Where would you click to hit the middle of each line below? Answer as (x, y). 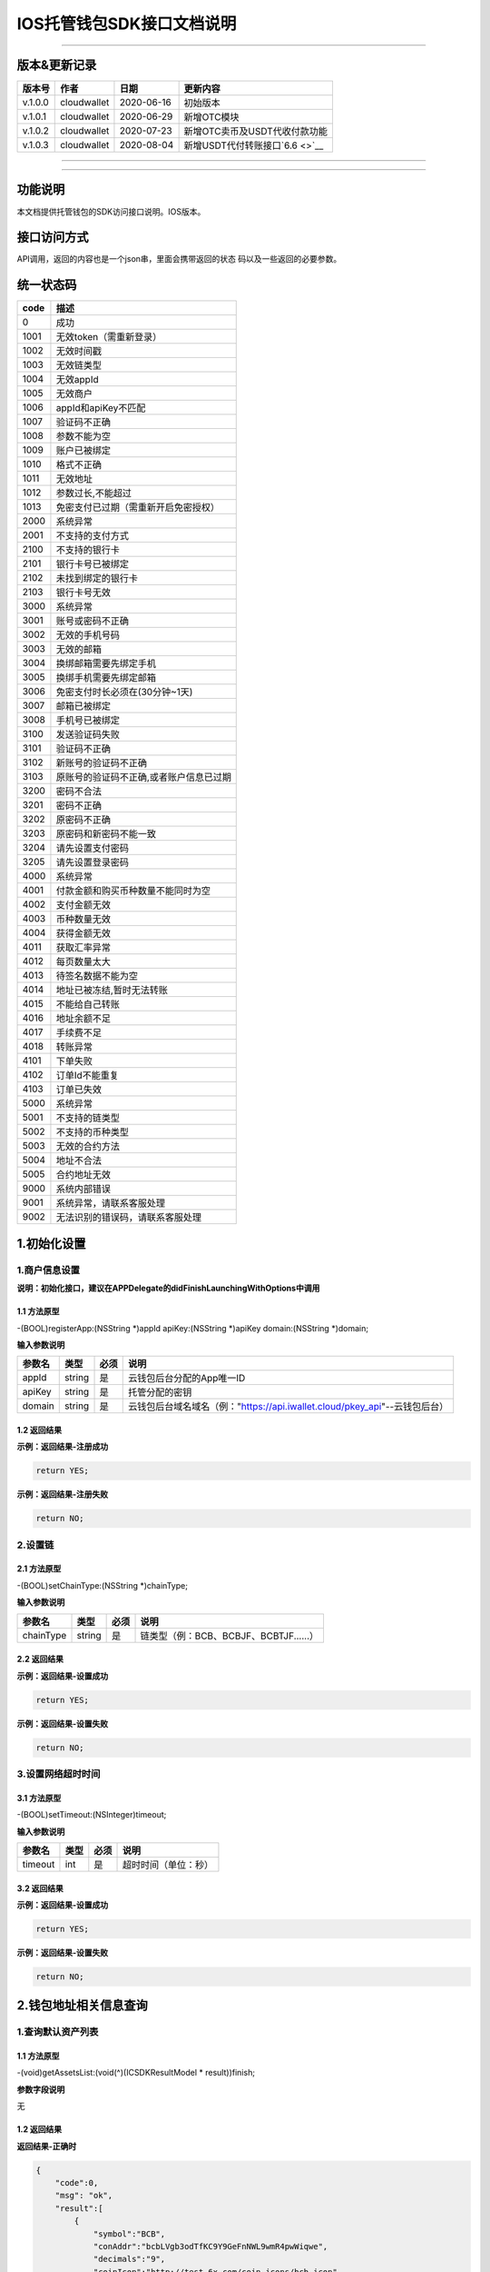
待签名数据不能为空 (97, 976)
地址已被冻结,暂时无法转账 (112, 991)
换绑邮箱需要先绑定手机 (106, 663)
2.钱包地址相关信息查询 (83, 2005)
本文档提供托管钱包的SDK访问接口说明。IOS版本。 (111, 211)
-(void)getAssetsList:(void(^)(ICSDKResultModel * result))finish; (136, 2073)
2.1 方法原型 (39, 1569)
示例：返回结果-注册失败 (63, 1494)
